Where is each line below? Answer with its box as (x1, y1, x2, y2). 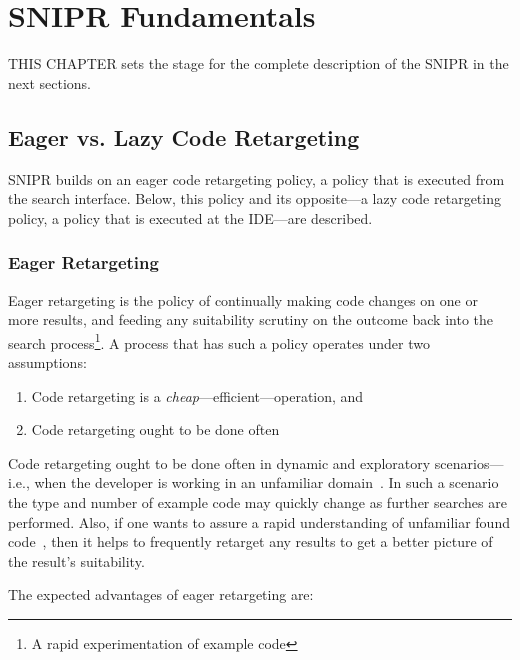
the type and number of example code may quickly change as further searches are (8, 491, 507, 512)
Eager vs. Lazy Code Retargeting (8, 121, 360, 152)
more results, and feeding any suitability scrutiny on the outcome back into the (8, 309, 493, 330)
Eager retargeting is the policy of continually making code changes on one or (8, 289, 478, 310)
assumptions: (8, 351, 87, 372)
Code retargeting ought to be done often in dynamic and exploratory (8, 452, 431, 473)
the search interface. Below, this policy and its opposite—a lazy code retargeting (8, 188, 501, 209)
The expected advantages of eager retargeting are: (8, 584, 314, 605)
